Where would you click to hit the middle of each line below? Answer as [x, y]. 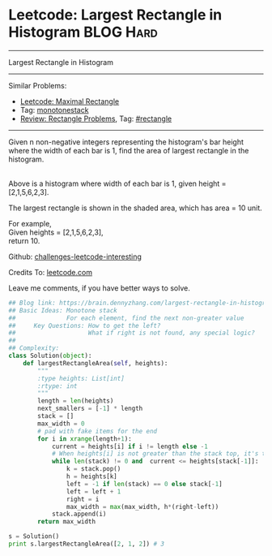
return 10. [24, 240]
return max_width [66, 522]
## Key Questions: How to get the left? [85, 325]
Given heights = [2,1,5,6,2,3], [56, 232]
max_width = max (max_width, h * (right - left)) [142, 506]
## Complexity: [34, 348]
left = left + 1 [93, 491]
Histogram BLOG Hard [83, 32]
